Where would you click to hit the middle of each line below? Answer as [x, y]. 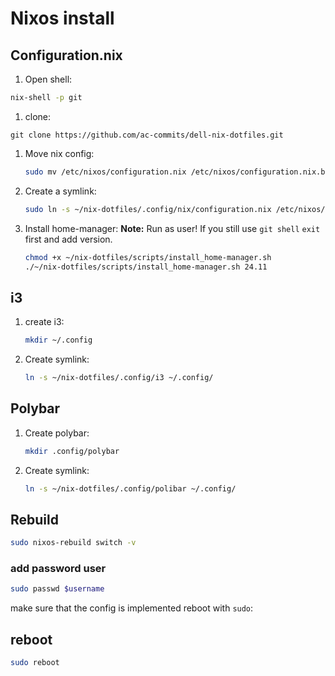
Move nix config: [59, 153]
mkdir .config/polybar [72, 451]
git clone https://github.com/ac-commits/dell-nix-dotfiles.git [147, 135]
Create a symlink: [60, 191]
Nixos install [62, 18]
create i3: [44, 322]
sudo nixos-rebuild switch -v [73, 543]
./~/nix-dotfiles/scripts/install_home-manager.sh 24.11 [146, 267]
